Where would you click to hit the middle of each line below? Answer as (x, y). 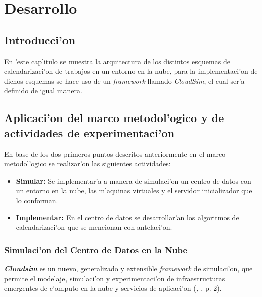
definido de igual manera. (43, 91)
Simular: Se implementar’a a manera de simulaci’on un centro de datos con (134, 180)
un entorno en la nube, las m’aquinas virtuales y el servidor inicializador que (134, 190)
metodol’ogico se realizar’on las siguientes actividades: (87, 164)
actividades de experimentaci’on (89, 132)
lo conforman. (37, 200)
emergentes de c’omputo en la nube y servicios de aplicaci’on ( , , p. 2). (113, 288)
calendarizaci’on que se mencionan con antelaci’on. (94, 227)
